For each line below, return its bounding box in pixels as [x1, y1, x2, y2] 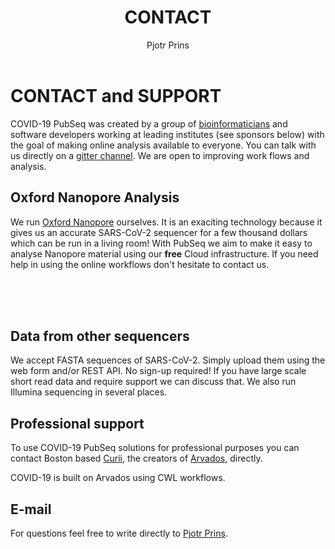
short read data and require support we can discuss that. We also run [10, 376, 297, 388]
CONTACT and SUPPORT [10, 84, 222, 107]
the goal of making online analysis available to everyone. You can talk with [10, 139, 317, 151]
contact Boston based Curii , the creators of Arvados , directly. [10, 452, 263, 465]
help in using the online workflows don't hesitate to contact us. [10, 258, 270, 270]
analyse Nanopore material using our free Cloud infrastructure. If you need [10, 247, 319, 260]
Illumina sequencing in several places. [10, 386, 168, 398]
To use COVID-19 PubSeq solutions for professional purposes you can [10, 442, 300, 454]
